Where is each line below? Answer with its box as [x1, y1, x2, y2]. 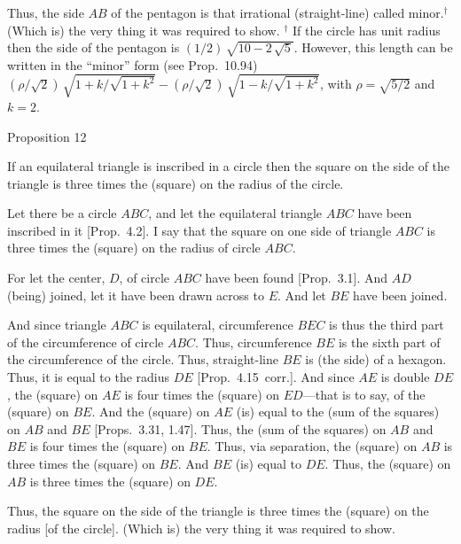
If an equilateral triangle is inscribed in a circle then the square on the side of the [7, 157, 450, 175]
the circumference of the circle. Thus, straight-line [7, 350, 278, 369]
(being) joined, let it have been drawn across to [7, 285, 264, 304]
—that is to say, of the [302, 385, 426, 403]
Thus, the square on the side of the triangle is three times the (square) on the [7, 501, 429, 520]
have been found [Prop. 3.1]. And [205, 268, 388, 287]
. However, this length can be [293, 38, 453, 57]
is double [380, 368, 430, 386]
